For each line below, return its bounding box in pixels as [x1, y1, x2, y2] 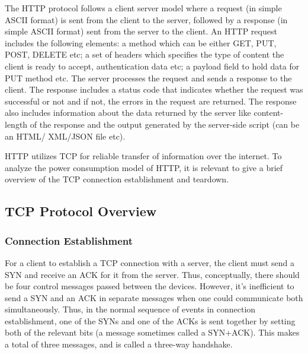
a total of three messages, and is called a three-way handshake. [5, 338, 233, 350]
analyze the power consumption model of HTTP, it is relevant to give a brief [5, 161, 283, 173]
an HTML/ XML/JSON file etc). [5, 129, 126, 142]
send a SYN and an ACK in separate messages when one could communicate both [5, 291, 303, 304]
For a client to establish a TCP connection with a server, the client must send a [5, 256, 294, 268]
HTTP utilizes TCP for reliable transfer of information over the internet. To [5, 150, 282, 162]
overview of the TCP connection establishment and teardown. [5, 173, 229, 185]
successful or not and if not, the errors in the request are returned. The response [5, 94, 297, 107]
